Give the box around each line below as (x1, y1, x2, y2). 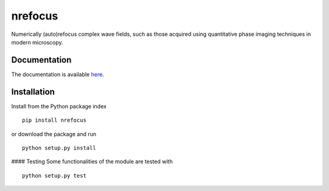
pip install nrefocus (22, 117, 87, 124)
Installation (11, 86, 55, 97)
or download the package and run (11, 130, 97, 137)
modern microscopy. (11, 38, 63, 46)
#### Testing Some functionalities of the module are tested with (11, 158, 173, 165)
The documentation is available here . (11, 71, 104, 78)
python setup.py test (22, 172, 87, 179)
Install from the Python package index (11, 102, 107, 109)
